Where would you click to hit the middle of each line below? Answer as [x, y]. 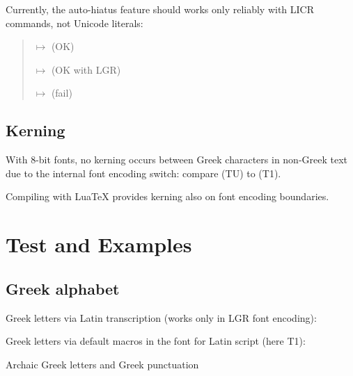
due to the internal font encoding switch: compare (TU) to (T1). [143, 173]
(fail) [62, 93]
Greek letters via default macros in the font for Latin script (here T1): [156, 341]
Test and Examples [99, 244]
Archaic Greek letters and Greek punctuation [102, 364]
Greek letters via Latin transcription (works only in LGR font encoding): [161, 317]
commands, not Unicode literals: [74, 23]
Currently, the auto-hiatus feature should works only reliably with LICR [160, 9]
